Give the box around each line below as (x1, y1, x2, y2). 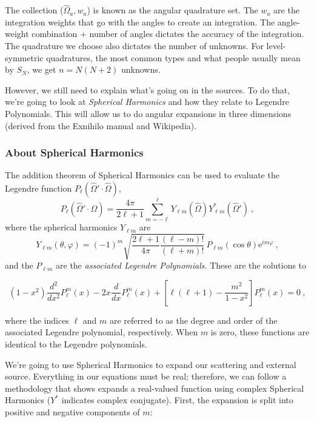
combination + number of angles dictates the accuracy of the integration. (32, 27, 304, 40)
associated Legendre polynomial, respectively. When (5, 326, 198, 338)
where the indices (5, 313, 69, 326)
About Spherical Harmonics (5, 145, 144, 160)
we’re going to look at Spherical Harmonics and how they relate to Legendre (5, 95, 289, 108)
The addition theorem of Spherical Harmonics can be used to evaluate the (5, 169, 279, 181)
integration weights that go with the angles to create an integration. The (5, 15, 275, 28)
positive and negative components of (5, 405, 140, 418)
